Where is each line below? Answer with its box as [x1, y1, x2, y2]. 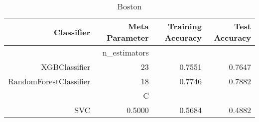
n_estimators [102, 47, 149, 58]
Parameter [107, 32, 149, 43]
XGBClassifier [41, 61, 91, 72]
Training [168, 20, 202, 32]
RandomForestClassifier [8, 75, 91, 87]
